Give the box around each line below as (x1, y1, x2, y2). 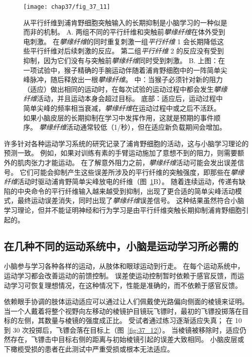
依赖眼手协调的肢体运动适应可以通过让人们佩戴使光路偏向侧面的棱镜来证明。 (4, 296, 249, 306)
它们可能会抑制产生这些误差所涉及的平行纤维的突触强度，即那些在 (19, 167, 231, 177)
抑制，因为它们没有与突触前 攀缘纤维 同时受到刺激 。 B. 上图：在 (23, 55, 225, 66)
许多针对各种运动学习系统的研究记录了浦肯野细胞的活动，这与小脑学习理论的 (4, 138, 249, 148)
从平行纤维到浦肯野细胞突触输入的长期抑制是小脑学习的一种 (23, 17, 214, 27)
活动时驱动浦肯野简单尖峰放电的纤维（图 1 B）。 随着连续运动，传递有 (17, 176, 239, 187)
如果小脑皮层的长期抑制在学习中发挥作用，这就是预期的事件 (23, 112, 214, 122)
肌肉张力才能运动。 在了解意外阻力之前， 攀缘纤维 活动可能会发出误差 (17, 157, 237, 167)
